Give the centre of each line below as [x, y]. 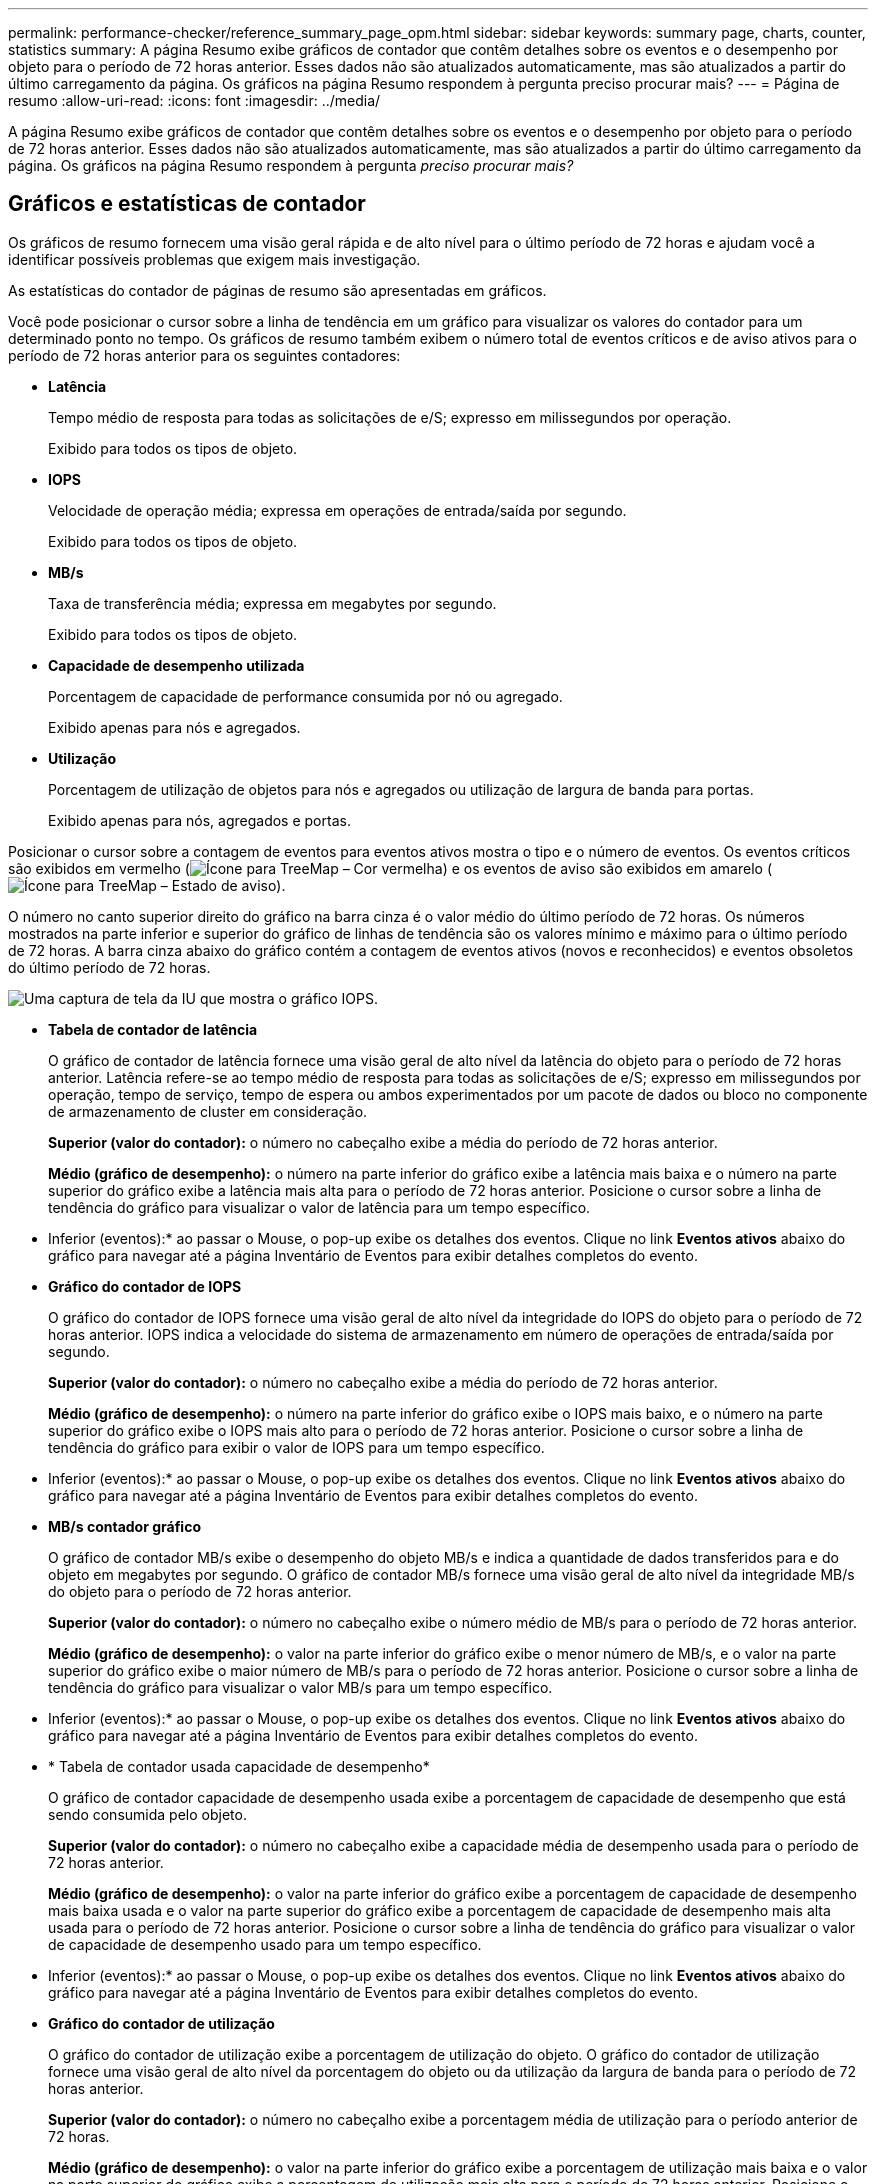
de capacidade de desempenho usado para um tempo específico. [265, 1944]
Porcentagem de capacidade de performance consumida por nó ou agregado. [305, 696]
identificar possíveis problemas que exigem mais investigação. [214, 259]
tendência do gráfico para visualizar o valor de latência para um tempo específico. [319, 1207]
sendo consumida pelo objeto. [147, 1814]
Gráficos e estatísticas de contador [187, 204]
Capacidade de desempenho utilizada [176, 665]
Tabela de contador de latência [153, 1029]
